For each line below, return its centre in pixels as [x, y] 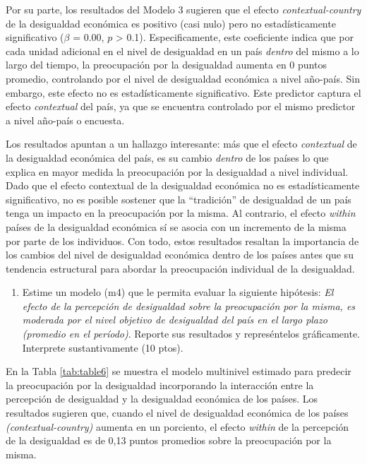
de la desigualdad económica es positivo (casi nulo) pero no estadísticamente [171, 23]
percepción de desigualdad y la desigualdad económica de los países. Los [162, 399]
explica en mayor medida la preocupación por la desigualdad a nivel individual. [177, 171]
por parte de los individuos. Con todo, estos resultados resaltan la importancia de [182, 240]
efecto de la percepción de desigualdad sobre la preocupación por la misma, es [189, 305]
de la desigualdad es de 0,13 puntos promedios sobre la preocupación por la [169, 440]
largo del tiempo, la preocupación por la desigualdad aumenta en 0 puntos [166, 65]
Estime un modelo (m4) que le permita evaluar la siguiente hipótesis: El [178, 292]
